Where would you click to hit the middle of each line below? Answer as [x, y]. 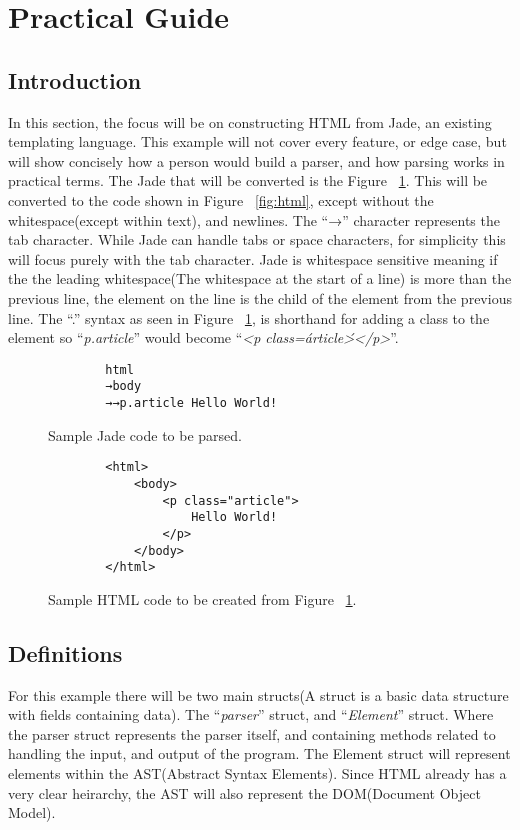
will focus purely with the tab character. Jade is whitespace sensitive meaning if [253, 258]
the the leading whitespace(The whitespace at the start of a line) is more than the [260, 278]
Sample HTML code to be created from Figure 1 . [202, 598]
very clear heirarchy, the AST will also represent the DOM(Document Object [244, 792]
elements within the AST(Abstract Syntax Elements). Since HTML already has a [257, 773]
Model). [32, 812]
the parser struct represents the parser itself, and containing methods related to [252, 733]
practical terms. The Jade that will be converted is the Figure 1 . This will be [248, 180]
